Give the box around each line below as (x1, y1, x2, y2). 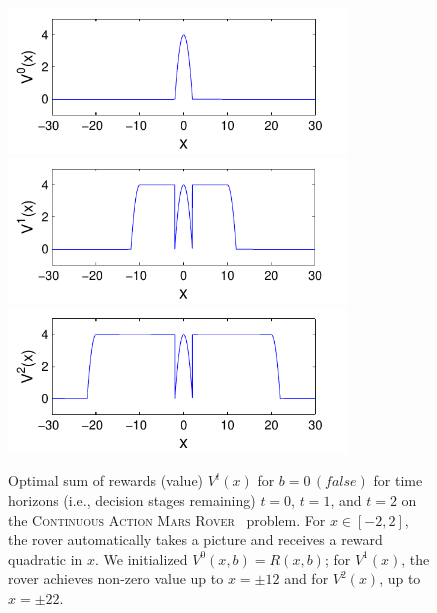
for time (373, 470, 423, 491)
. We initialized (95, 548, 188, 569)
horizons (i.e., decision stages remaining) (8, 490, 256, 510)
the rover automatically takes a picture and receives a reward (8, 529, 383, 550)
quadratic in (8, 548, 83, 569)
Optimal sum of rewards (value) (8, 470, 204, 491)
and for (284, 568, 329, 589)
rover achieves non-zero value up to (8, 568, 224, 589)
